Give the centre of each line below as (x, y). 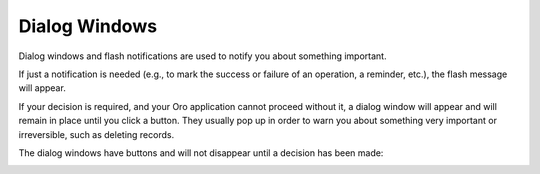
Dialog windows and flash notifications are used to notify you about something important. (202, 56)
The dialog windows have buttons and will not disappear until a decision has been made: (201, 152)
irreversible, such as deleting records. (96, 134)
